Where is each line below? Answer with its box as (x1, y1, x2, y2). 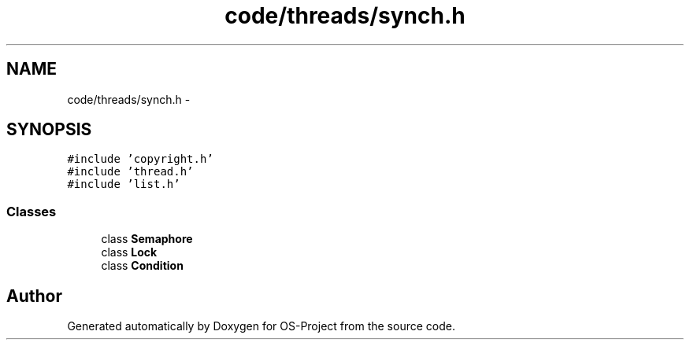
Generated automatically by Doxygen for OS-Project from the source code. (67, 319, 455, 333)
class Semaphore (101, 232, 193, 246)
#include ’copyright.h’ (67, 153, 213, 166)
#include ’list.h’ (67, 178, 180, 191)
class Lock (101, 245, 158, 259)
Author (6, 285, 62, 306)
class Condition (101, 259, 184, 273)
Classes (6, 203, 57, 219)
